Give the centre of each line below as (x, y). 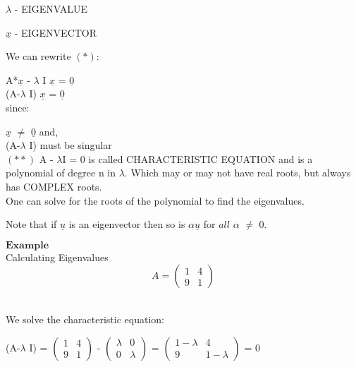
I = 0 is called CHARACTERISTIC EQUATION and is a (188, 158)
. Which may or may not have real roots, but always (238, 173)
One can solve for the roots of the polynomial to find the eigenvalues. (155, 200)
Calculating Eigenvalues (57, 257)
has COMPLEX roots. (54, 186)
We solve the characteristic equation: (85, 319)
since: (18, 107)
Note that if (31, 224)
